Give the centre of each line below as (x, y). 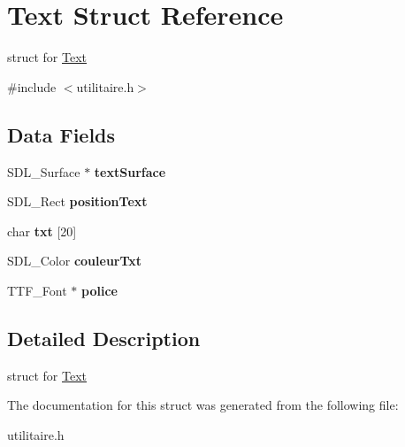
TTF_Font (37, 290)
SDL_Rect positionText (77, 201)
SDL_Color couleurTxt (75, 261)
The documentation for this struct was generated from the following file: (203, 405)
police (99, 290)
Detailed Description (104, 338)
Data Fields (61, 134)
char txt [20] (42, 231)
